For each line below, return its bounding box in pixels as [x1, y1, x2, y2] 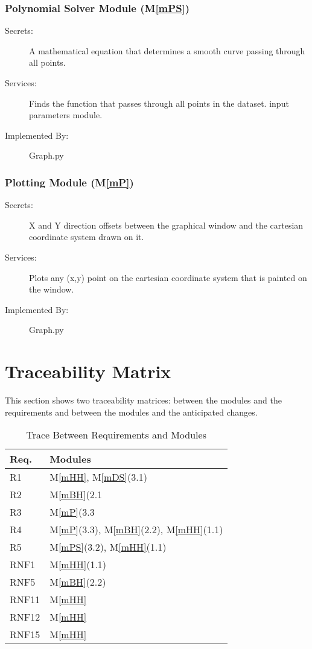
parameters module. [29, 109, 103, 121]
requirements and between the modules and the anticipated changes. [5, 405, 258, 418]
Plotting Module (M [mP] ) [5, 174, 134, 189]
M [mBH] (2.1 [49, 487, 103, 502]
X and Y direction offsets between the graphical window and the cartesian [29, 218, 304, 231]
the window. [29, 283, 74, 296]
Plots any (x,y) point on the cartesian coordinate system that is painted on [29, 271, 307, 283]
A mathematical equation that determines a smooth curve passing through [29, 44, 305, 57]
